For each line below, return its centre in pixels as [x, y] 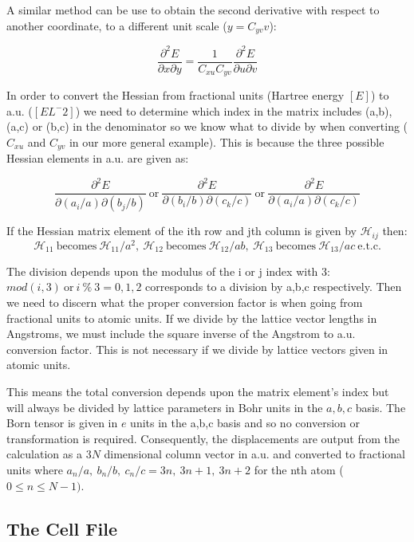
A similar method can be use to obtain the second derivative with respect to [193, 10]
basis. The [380, 407]
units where [35, 469]
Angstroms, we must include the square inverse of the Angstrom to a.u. [181, 334]
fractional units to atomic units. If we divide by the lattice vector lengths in [192, 318]
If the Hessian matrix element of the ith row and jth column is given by [181, 231]
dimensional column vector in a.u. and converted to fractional [254, 454]
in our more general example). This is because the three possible [227, 141]
